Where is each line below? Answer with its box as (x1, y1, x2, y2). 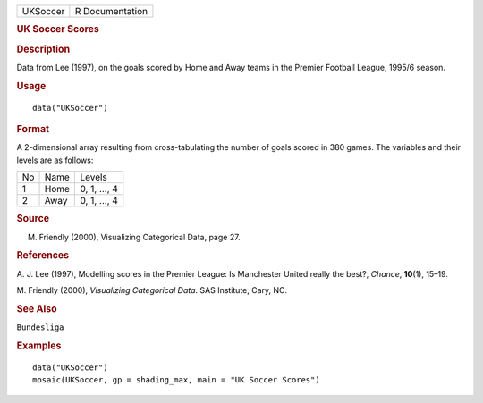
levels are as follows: (16, 155, 94, 165)
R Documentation (74, 5, 148, 17)
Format (16, 122, 49, 135)
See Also (16, 302, 57, 315)
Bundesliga (16, 323, 64, 332)
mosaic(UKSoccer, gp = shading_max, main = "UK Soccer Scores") (32, 375, 321, 385)
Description (16, 43, 71, 55)
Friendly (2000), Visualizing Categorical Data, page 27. (38, 231, 241, 242)
